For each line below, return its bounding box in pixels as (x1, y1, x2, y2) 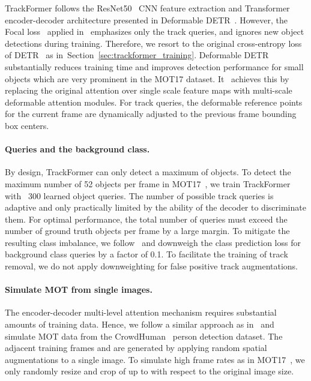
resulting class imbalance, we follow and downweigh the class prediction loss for (5, 236, 301, 248)
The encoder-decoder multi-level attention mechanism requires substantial (5, 306, 277, 319)
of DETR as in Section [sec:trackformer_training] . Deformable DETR (5, 49, 269, 61)
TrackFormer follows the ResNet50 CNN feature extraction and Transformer (5, 2, 290, 14)
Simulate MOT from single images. (5, 283, 152, 296)
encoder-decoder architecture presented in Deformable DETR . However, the (5, 13, 288, 26)
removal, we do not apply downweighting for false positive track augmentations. (5, 260, 298, 272)
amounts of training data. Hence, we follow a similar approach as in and (5, 318, 274, 331)
